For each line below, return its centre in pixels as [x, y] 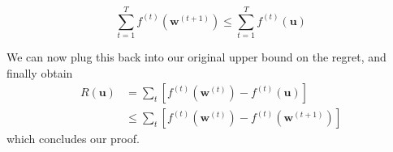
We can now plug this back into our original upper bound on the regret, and [196, 57]
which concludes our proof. [73, 139]
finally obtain [40, 72]
